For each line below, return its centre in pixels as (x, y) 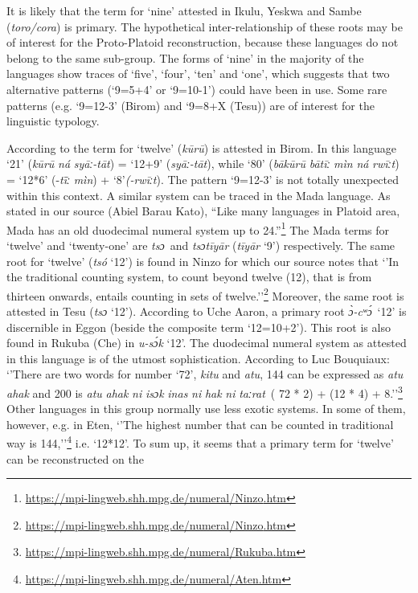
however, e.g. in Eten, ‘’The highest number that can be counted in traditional (200, 424)
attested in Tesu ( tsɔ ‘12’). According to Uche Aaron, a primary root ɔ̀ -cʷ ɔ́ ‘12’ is (207, 311)
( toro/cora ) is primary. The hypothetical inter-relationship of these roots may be (205, 26)
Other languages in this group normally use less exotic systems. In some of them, (206, 409)
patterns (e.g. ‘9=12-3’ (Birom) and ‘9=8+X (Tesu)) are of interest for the (191, 105)
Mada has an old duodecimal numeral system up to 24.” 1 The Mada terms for (198, 228)
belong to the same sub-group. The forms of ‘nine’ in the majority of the (185, 57)
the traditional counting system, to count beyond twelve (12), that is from (189, 277)
